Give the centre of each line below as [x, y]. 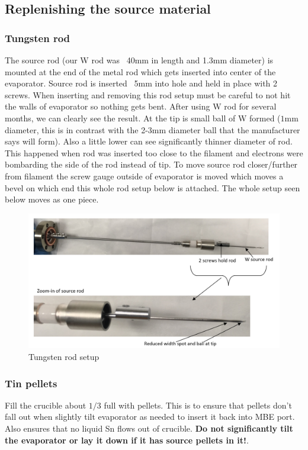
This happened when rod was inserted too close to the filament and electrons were [154, 152]
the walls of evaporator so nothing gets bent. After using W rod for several [141, 106]
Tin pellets [31, 383]
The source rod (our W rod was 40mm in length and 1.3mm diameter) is [139, 60]
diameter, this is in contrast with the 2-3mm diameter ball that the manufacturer [153, 129]
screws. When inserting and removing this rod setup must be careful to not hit [148, 94]
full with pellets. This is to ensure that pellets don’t [198, 405]
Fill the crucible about [46, 405]
